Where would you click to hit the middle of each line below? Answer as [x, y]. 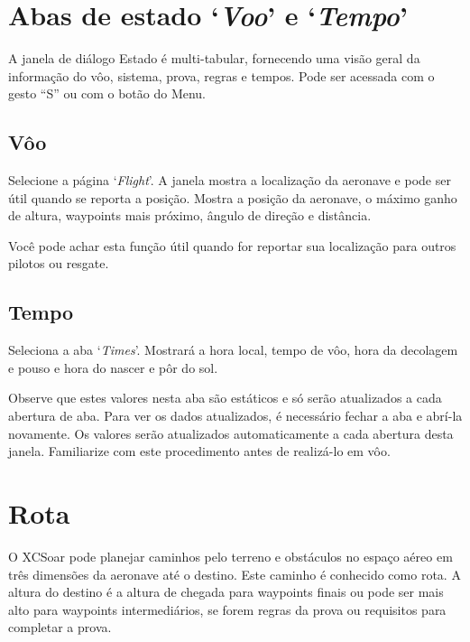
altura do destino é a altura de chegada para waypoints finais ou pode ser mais [226, 592]
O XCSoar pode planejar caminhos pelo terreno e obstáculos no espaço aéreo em [230, 556]
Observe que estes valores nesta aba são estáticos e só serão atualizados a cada [225, 398]
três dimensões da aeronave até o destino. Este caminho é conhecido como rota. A [235, 574]
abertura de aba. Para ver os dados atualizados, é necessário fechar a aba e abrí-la [235, 416]
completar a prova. [60, 627]
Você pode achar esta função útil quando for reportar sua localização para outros [232, 245]
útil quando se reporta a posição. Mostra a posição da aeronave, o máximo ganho [233, 197]
